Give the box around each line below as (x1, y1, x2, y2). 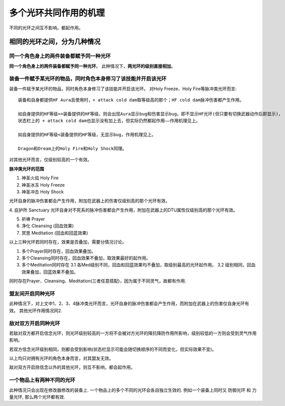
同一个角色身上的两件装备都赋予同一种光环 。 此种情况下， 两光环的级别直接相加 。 (9, 63, 175, 69)
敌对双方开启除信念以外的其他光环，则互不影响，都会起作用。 (9, 364, 135, 370)
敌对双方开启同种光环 (9, 320, 60, 327)
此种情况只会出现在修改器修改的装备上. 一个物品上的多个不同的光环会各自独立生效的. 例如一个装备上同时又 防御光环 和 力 (9, 387, 257, 393)
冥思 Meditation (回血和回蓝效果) (21, 230, 89, 236)
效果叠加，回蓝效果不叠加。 (21, 269, 78, 275)
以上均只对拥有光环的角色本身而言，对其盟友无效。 (9, 355, 114, 361)
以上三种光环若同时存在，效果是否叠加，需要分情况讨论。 (9, 239, 126, 245)
